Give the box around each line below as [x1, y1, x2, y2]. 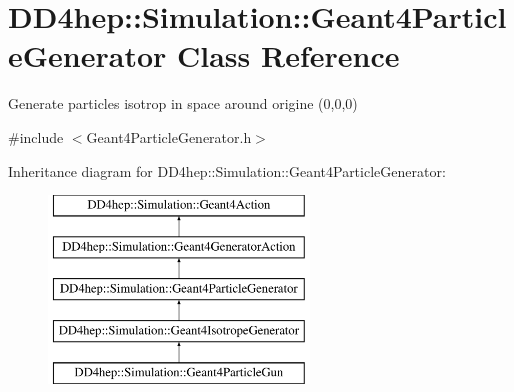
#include [8, 126, 64, 147]
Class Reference [177, 35, 400, 76]
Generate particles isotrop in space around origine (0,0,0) [8, 93, 358, 114]
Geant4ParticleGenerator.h [86, 126, 252, 147]
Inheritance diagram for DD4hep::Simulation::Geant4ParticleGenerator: [8, 160, 446, 181]
